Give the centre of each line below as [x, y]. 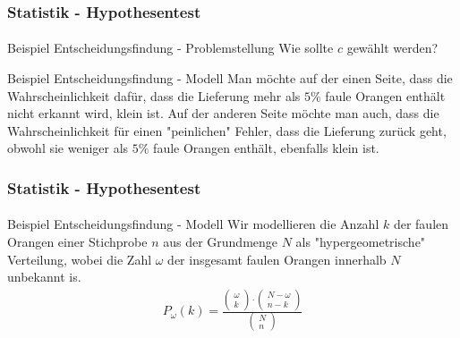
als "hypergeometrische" [361, 242]
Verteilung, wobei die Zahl [80, 259]
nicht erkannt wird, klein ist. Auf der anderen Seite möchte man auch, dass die [223, 113]
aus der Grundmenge [221, 242]
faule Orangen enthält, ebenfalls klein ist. [266, 148]
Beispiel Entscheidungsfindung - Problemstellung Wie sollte [170, 48]
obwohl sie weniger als [68, 148]
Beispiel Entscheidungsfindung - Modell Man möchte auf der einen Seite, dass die [230, 78]
